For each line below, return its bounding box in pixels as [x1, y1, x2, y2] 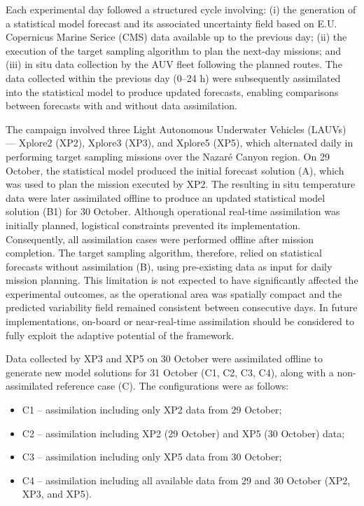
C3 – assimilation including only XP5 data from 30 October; [22, 449, 282, 464]
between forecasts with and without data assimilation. [6, 98, 237, 113]
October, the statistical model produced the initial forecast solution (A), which [6, 163, 344, 177]
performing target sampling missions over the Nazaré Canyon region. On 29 [6, 149, 330, 163]
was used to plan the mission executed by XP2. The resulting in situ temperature [6, 177, 356, 191]
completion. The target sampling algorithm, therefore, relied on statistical [6, 245, 322, 260]
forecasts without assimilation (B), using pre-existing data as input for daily [6, 259, 332, 273]
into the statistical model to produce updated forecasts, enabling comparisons [6, 84, 339, 99]
